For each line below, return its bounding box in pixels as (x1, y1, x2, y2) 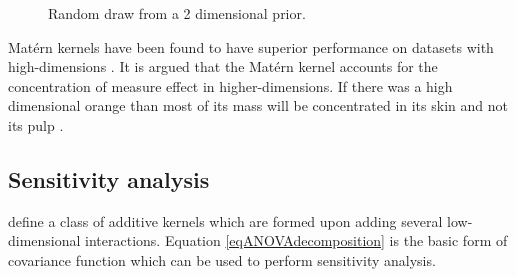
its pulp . (8, 114, 64, 135)
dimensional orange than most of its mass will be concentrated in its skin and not (8, 95, 508, 116)
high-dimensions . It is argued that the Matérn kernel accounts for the (8, 56, 438, 77)
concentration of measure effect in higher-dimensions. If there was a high (8, 75, 453, 96)
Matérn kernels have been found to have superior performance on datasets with (8, 36, 494, 57)
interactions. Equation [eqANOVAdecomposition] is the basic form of (85, 230, 508, 251)
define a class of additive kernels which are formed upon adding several (8, 210, 443, 231)
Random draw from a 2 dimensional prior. (48, 3, 306, 23)
